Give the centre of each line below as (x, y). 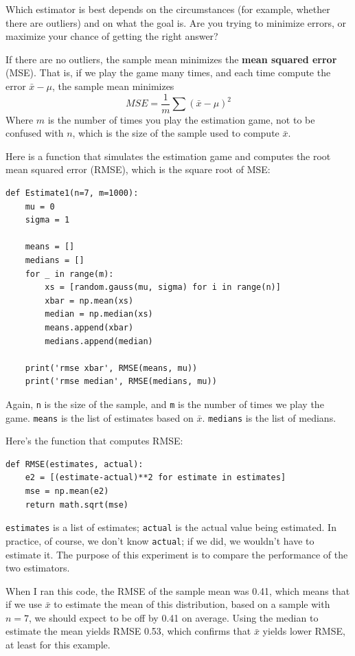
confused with (35, 133)
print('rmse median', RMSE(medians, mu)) (121, 382)
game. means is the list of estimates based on (100, 417)
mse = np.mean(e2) (67, 491)
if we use (24, 604)
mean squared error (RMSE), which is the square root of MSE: (138, 169)
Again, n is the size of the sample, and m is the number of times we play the (165, 404)
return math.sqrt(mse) (77, 505)
